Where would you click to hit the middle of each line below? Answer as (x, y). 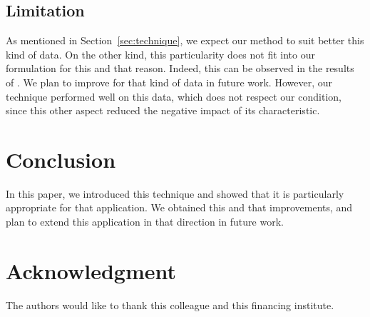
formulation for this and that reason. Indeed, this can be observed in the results (180, 68)
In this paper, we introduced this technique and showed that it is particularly (175, 193)
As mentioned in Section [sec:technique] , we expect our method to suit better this (185, 40)
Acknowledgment (91, 270)
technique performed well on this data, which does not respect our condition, (174, 96)
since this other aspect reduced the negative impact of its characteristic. (163, 110)
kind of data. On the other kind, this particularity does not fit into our (160, 54)
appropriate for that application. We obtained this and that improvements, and (179, 207)
